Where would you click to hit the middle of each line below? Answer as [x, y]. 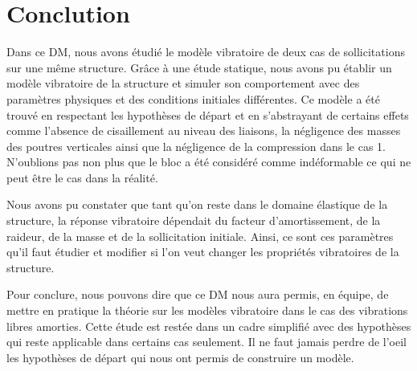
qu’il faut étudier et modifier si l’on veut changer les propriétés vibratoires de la [203, 252]
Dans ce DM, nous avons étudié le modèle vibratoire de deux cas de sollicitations [206, 52]
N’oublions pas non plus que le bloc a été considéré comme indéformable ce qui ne [209, 162]
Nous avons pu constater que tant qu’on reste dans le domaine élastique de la [197, 204]
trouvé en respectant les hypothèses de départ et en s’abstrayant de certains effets [208, 114]
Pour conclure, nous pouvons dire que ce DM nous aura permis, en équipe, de [198, 294]
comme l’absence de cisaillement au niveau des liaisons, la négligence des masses [204, 130]
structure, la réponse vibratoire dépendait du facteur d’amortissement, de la [194, 220]
